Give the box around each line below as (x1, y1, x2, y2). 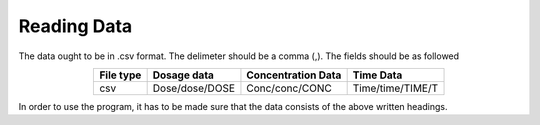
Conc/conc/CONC (246, 81, 332, 95)
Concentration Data (246, 68, 342, 82)
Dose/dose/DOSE (152, 81, 235, 95)
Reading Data (18, 15, 133, 37)
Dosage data (152, 68, 215, 82)
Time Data (352, 68, 403, 82)
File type (99, 68, 142, 82)
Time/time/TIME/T (352, 81, 439, 95)
